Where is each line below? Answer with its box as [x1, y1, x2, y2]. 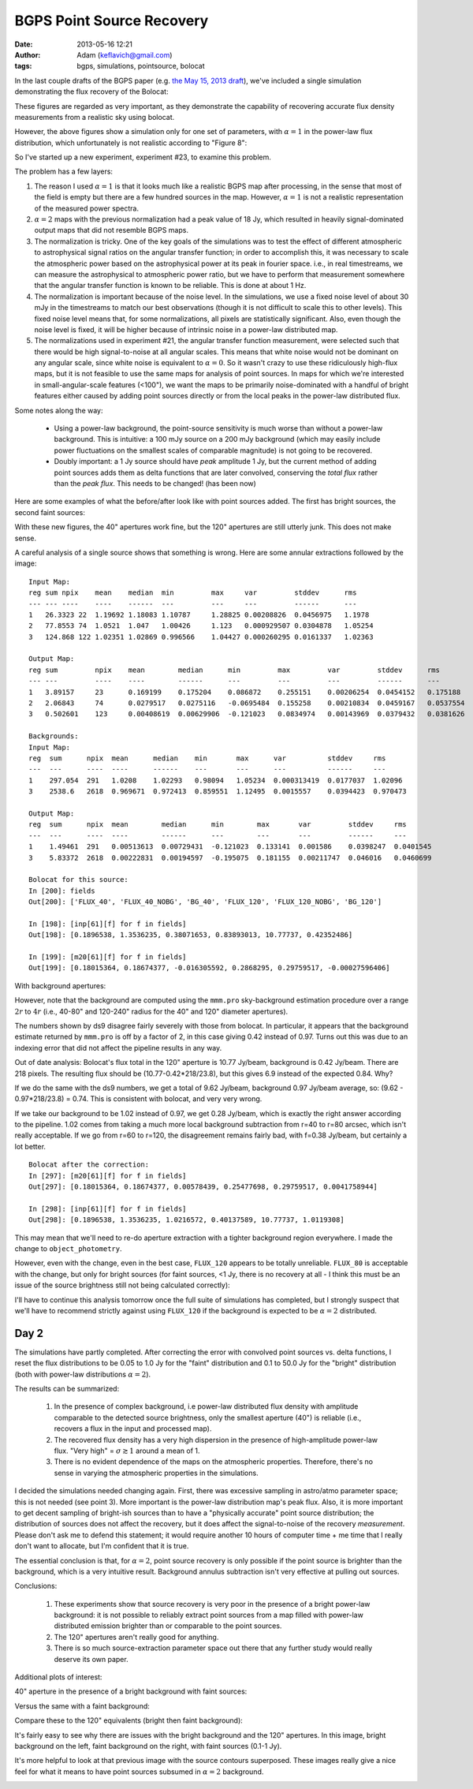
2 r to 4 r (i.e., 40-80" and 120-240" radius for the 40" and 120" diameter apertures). [14, 1007, 289, 1016]
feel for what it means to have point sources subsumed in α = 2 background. [14, 1767, 264, 1776]
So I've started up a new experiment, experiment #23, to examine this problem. [14, 152, 272, 162]
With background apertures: [14, 980, 106, 990]
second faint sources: [14, 507, 86, 517]
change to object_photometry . [14, 1244, 122, 1253]
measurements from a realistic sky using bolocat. [14, 112, 175, 121]
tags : [14, 62, 32, 71]
